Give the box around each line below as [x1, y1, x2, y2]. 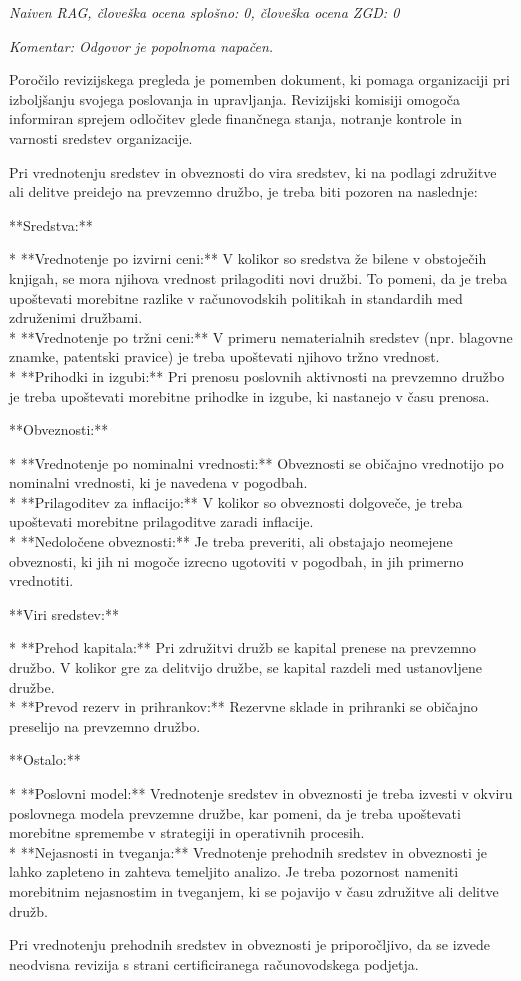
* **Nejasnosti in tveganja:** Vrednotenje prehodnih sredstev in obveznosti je [9, 841, 488, 862]
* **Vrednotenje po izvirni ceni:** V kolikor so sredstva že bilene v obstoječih [9, 248, 487, 269]
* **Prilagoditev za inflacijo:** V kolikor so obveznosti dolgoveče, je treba [9, 491, 463, 512]
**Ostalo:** [9, 749, 81, 770]
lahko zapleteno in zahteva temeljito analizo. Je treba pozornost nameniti [9, 861, 459, 882]
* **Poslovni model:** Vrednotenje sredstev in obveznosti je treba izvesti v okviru [9, 783, 513, 803]
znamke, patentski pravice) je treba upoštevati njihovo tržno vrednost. [9, 346, 440, 367]
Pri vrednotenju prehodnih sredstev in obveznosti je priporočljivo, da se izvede [9, 934, 491, 955]
